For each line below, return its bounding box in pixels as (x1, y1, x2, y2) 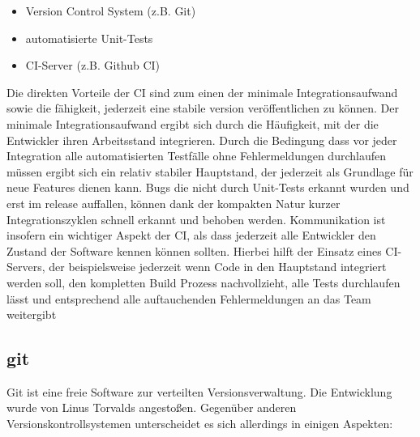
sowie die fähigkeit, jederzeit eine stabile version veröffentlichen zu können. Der (6, 100, 399, 117)
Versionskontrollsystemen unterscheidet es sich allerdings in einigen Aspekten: (6, 415, 393, 432)
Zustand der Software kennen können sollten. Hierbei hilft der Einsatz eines (6, 242, 382, 259)
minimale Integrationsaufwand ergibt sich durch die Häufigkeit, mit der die (6, 115, 379, 132)
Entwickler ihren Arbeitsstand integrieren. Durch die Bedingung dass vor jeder (6, 131, 397, 148)
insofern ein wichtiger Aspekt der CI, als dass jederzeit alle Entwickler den (6, 227, 376, 244)
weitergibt (6, 306, 57, 323)
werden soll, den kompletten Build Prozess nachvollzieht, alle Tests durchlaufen (6, 274, 401, 291)
